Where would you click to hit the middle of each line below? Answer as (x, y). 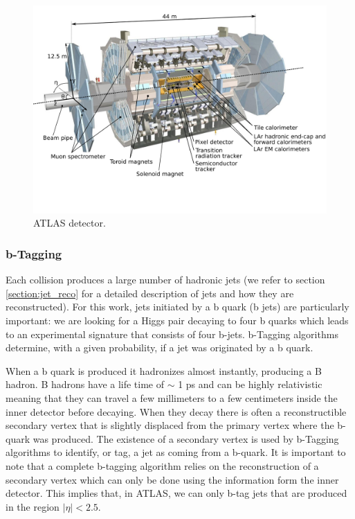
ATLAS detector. (70, 223)
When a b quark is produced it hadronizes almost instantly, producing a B (164, 370)
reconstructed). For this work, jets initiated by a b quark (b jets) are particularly (177, 307)
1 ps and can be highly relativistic (250, 384)
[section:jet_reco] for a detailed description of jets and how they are (150, 293)
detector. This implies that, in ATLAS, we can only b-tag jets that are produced (176, 493)
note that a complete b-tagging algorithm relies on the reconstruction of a (162, 465)
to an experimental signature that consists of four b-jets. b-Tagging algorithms (172, 334)
